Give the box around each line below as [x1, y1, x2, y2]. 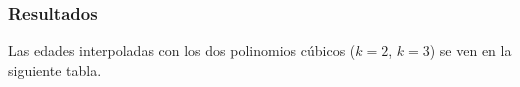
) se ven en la [429, 40, 512, 61]
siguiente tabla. [8, 59, 102, 80]
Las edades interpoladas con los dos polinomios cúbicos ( [8, 40, 356, 61]
